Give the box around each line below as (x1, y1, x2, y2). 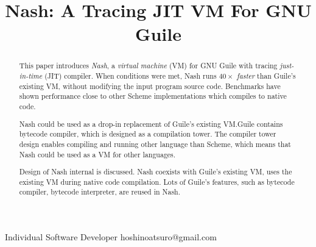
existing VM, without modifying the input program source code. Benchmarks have (19, 81, 281, 91)
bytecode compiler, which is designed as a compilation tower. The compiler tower (19, 129, 276, 139)
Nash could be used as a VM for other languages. (19, 149, 176, 159)
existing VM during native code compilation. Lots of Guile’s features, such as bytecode (19, 176, 295, 187)
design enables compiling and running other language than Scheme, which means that (19, 138, 291, 149)
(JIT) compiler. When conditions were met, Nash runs (44, 71, 217, 81)
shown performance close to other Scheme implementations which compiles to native (19, 91, 287, 101)
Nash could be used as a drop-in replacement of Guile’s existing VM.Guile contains (19, 118, 283, 129)
